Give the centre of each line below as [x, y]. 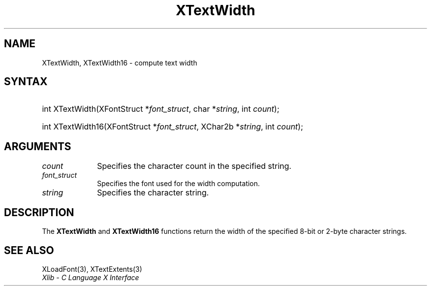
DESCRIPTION [39, 212]
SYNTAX [26, 82]
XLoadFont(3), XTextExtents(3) [92, 269]
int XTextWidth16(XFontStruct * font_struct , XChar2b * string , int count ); [173, 127]
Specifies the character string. [153, 193]
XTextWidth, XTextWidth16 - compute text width [120, 63]
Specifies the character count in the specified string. [194, 166]
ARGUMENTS [38, 146]
